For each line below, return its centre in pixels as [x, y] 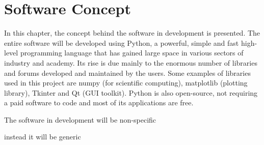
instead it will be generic [43, 137]
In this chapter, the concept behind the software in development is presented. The [132, 33]
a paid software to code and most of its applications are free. [99, 103]
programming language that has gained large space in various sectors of [132, 53]
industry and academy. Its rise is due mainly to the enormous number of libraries [131, 62]
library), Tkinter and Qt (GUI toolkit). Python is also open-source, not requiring [131, 92]
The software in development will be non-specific [80, 119]
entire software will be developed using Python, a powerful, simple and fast [122, 42]
